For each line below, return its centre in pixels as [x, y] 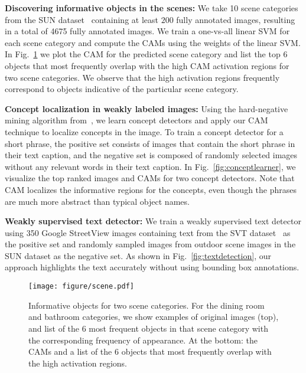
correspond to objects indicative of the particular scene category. [122, 89]
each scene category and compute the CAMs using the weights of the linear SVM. [153, 42]
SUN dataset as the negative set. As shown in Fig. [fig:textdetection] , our [138, 255]
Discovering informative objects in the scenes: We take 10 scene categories [152, 8]
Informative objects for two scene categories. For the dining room [147, 305]
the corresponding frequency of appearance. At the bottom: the [143, 340]
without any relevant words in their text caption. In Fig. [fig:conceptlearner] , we [150, 166]
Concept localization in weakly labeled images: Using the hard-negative [147, 108]
